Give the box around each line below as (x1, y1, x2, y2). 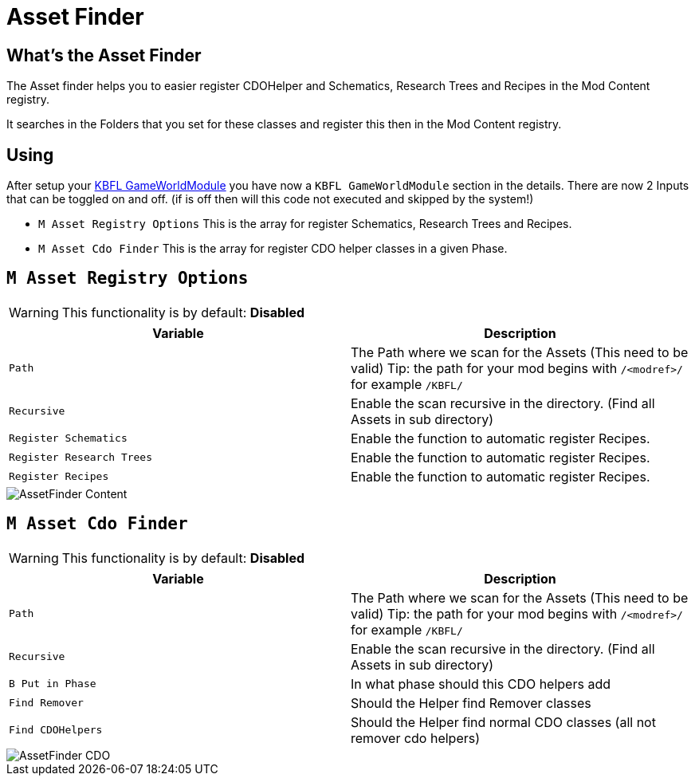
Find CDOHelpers (9, 724, 103, 737)
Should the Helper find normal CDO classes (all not (351, 713, 656, 730)
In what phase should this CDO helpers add (351, 675, 611, 692)
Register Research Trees (9, 451, 153, 464)
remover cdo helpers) (351, 729, 481, 746)
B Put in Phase (9, 678, 96, 690)
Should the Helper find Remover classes (351, 694, 591, 711)
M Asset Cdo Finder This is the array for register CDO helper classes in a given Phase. (38, 242, 508, 256)
